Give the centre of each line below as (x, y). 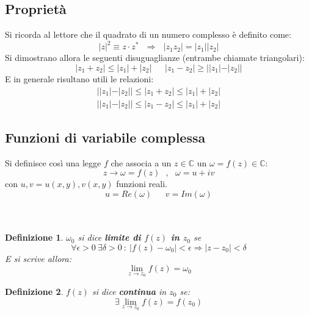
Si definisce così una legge (53, 162)
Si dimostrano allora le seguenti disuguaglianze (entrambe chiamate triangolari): (155, 58)
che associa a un (141, 162)
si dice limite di (109, 237)
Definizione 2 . (34, 291)
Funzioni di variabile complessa (105, 137)
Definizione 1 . (34, 237)
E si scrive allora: (38, 258)
